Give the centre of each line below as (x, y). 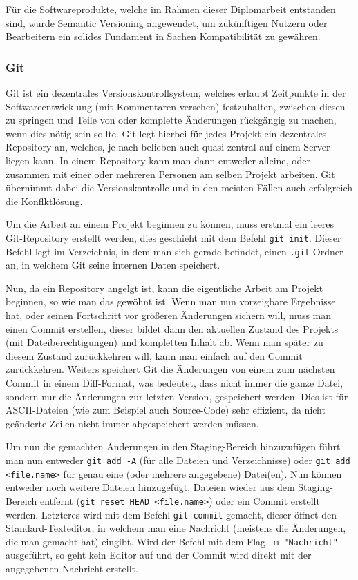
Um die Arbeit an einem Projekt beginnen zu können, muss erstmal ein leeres (170, 224)
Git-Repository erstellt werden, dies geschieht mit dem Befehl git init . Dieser (173, 237)
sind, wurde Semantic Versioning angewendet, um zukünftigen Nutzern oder (167, 22)
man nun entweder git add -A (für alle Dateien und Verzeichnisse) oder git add (178, 460)
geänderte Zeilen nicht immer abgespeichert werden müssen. (132, 423)
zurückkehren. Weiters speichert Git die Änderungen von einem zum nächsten (170, 369)
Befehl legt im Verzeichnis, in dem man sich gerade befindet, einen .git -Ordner (175, 251)
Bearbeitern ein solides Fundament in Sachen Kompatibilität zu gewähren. (163, 36)
